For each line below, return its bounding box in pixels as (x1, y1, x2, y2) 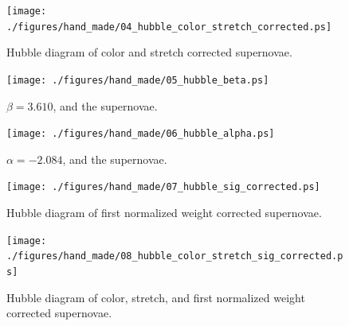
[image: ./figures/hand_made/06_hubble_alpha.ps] (6, 128, 275, 140)
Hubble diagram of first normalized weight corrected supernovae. (6, 204, 322, 221)
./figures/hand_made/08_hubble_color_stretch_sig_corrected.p (6, 250, 343, 262)
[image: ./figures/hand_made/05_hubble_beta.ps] (6, 74, 269, 86)
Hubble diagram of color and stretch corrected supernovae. (6, 44, 292, 60)
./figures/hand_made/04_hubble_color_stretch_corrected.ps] (6, 21, 332, 33)
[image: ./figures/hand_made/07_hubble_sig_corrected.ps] (6, 181, 320, 193)
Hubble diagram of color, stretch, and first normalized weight (6, 289, 305, 305)
